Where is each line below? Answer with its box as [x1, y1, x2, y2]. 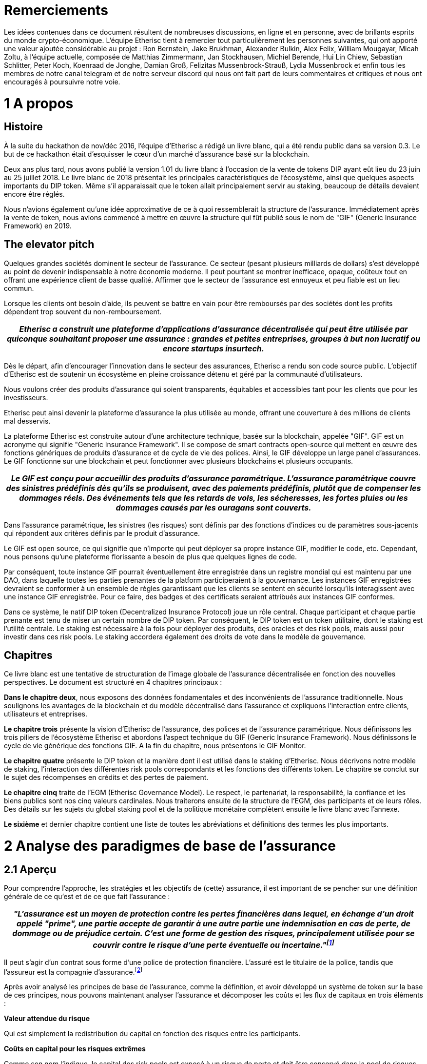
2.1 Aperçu [4, 863, 57, 876]
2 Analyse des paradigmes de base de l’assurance [4, 838, 336, 855]
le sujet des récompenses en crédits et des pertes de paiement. [4, 773, 209, 782]
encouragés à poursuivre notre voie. [4, 77, 120, 86]
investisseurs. [4, 393, 48, 402]
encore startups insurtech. [162, 343, 265, 353]
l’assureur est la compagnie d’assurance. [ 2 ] [4, 966, 143, 976]
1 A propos [4, 95, 74, 112]
